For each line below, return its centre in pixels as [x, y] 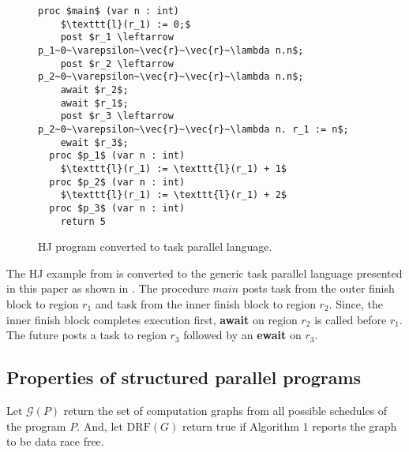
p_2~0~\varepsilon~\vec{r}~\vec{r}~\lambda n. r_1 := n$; [193, 129]
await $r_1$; [94, 103]
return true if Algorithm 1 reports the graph [289, 426]
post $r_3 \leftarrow [117, 116]
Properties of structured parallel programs [184, 377]
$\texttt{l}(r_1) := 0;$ [126, 24]
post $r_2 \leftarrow [117, 64]
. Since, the [356, 303]
